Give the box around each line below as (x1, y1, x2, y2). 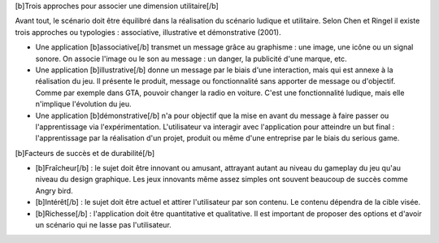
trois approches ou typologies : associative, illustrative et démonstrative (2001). (15, 27, 281, 37)
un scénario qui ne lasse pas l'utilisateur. (35, 220, 172, 230)
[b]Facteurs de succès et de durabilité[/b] (15, 148, 155, 158)
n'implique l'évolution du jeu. (35, 99, 132, 109)
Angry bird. (35, 185, 73, 195)
